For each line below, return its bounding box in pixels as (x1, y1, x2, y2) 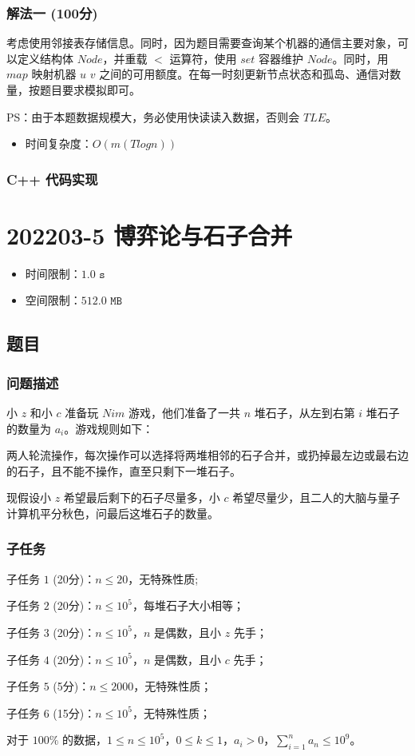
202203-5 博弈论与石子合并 (6, 218, 293, 251)
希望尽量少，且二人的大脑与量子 (232, 489, 401, 506)
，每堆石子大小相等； (132, 597, 244, 614)
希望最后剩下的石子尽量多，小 (63, 489, 220, 506)
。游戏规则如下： (64, 420, 154, 436)
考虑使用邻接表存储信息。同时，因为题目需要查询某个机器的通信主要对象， (6, 34, 397, 51)
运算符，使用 (169, 50, 237, 66)
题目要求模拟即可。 (39, 82, 140, 97)
